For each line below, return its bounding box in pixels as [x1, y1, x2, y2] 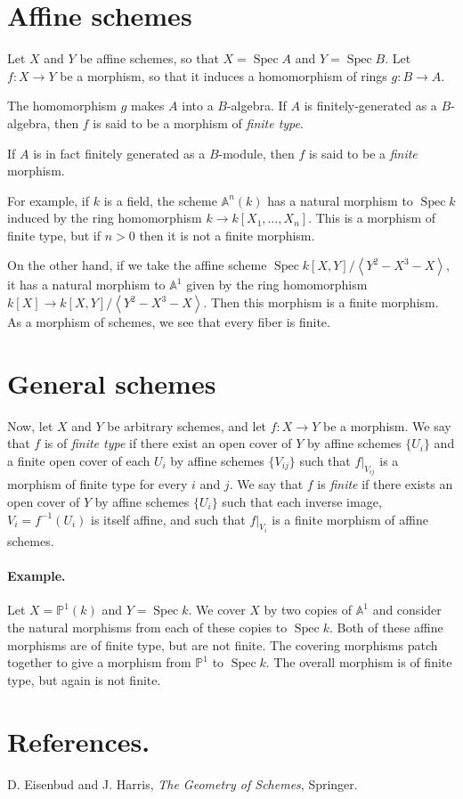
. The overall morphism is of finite [265, 653, 452, 672]
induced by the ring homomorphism [7, 208, 202, 227]
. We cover [188, 600, 246, 619]
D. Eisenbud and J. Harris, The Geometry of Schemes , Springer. [7, 774, 358, 793]
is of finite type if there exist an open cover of [44, 434, 292, 452]
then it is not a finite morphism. [139, 225, 315, 244]
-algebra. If [226, 96, 287, 115]
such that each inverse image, [222, 493, 382, 510]
